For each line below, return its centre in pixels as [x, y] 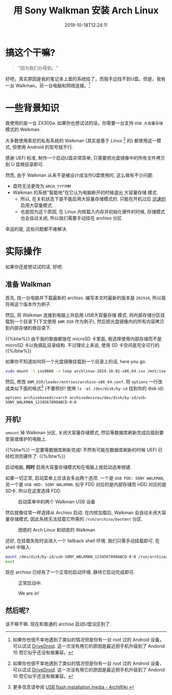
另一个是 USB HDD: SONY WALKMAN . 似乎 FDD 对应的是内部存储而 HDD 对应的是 [86, 485]
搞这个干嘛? [30, 52]
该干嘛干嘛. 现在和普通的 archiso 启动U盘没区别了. [58, 624]
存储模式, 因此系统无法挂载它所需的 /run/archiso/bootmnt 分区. [76, 519]
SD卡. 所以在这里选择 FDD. [33, 491]
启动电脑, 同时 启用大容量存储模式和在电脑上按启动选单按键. [68, 467]
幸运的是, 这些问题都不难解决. [37, 229]
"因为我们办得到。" [38, 68]
